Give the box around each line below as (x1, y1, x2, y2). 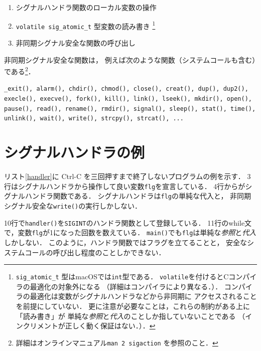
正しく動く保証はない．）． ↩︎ (65, 320, 156, 331)
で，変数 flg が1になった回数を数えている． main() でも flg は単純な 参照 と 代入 (4, 227, 256, 238)
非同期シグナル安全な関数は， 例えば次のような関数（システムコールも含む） (4, 54, 256, 65)
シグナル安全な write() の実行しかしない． (4, 201, 142, 211)
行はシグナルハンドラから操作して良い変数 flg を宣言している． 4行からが (4, 181, 245, 191)
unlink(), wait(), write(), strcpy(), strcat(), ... (4, 115, 184, 122)
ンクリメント (16, 320, 58, 331)
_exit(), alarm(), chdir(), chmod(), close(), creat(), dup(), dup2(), (4, 85, 248, 93)
